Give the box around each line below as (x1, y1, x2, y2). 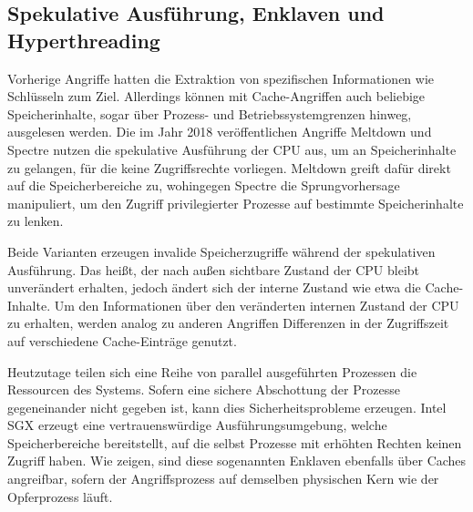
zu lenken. (7, 211, 64, 230)
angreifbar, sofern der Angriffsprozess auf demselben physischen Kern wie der (7, 469, 439, 488)
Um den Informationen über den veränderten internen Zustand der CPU (54, 295, 459, 314)
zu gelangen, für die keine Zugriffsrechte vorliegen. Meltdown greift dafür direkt (7, 158, 451, 177)
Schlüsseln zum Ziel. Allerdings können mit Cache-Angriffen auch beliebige (7, 87, 426, 106)
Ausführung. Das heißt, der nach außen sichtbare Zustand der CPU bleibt (7, 260, 420, 279)
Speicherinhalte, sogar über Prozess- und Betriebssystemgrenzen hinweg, (7, 104, 412, 123)
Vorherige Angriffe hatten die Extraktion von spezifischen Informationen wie (7, 68, 435, 87)
